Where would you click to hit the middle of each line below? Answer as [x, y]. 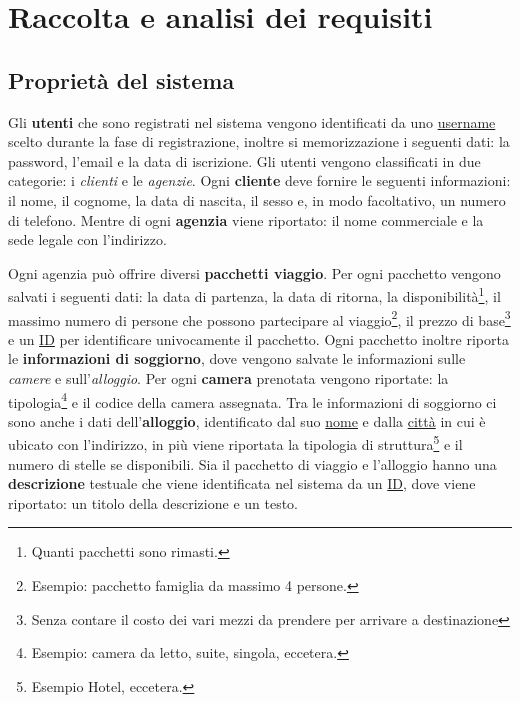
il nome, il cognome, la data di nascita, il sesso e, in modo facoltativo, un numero [257, 199]
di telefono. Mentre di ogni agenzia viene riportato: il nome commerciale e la [246, 219]
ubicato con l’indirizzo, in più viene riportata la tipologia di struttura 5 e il [235, 443]
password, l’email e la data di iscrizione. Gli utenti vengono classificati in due [244, 160]
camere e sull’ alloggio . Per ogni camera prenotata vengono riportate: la [228, 378]
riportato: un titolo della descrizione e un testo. [153, 502]
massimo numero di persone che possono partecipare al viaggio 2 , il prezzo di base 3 [259, 318]
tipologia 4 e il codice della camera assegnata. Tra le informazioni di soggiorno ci [252, 400]
